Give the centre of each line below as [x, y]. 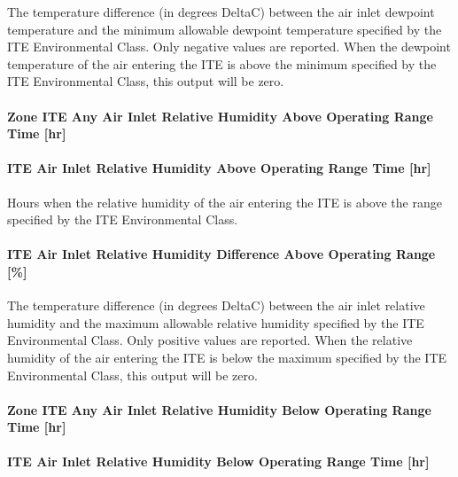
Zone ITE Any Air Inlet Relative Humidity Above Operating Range [220, 116]
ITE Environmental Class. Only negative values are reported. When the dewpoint [229, 47]
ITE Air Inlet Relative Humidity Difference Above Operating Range [221, 254]
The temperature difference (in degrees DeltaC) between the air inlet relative [216, 305]
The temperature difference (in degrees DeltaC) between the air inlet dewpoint [221, 12]
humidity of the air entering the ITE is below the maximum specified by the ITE [227, 357]
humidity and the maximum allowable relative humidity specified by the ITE [216, 322]
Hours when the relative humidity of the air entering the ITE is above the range [225, 202]
